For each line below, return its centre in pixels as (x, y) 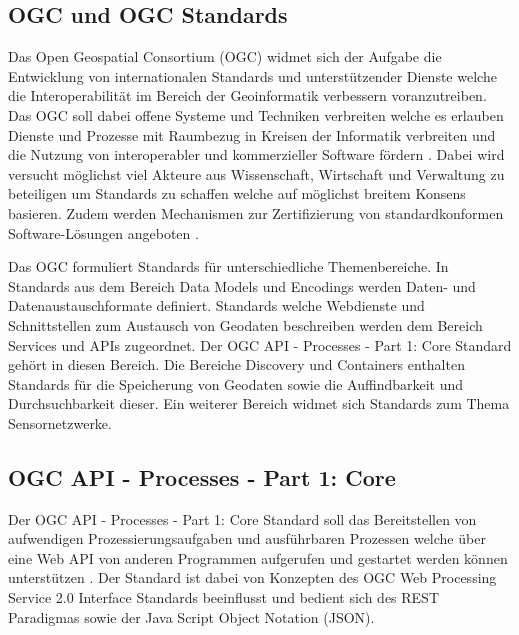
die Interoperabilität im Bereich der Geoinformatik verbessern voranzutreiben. (247, 95)
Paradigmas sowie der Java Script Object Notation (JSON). (191, 616)
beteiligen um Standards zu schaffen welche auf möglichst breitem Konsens (237, 193)
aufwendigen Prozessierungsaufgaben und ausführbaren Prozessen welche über (247, 538)
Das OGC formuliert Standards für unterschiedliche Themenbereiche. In (228, 266)
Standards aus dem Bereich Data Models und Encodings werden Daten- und (242, 285)
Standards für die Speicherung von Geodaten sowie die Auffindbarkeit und (236, 383)
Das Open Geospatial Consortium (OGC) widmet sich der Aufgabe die (225, 56)
